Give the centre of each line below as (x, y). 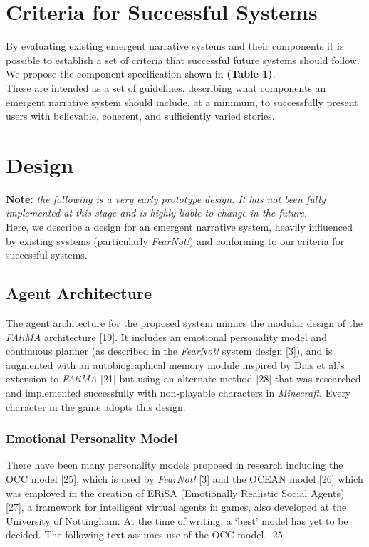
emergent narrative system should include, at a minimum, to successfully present (182, 101)
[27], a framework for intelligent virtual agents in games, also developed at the (176, 507)
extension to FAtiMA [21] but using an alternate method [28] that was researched (183, 379)
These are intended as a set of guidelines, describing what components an (166, 87)
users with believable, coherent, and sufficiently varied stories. (140, 116)
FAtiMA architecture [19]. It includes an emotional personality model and (166, 337)
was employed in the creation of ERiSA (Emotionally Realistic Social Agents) (175, 493)
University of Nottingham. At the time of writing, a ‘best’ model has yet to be (177, 520)
